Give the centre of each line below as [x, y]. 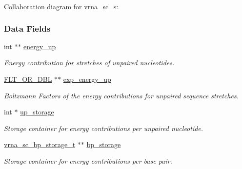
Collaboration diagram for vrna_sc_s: [61, 6]
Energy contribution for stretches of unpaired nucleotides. [89, 63]
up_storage [37, 112]
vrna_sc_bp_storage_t [40, 144]
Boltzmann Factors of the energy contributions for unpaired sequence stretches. [121, 95]
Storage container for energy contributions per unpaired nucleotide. [104, 128]
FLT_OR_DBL [28, 79]
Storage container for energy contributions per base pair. [88, 160]
